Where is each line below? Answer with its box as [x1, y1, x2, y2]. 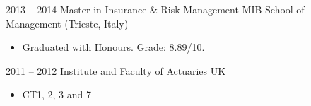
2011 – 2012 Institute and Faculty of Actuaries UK [6, 63, 226, 78]
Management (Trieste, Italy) [6, 16, 129, 30]
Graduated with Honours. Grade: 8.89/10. [22, 40, 205, 54]
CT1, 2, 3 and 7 [22, 87, 92, 102]
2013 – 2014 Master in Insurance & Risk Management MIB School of [6, 2, 305, 16]
